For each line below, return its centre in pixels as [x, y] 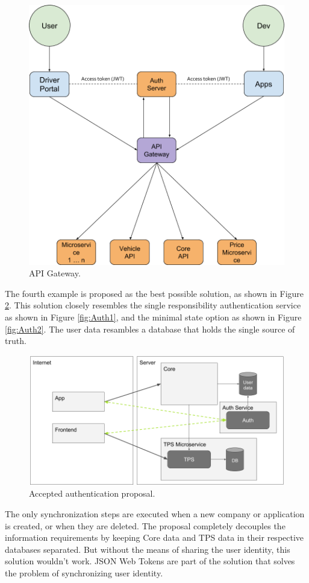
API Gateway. [55, 273]
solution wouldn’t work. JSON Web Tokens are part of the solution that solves [150, 561]
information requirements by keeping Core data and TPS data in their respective [154, 537]
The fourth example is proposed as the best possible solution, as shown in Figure [154, 293]
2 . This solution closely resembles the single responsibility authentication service [153, 305]
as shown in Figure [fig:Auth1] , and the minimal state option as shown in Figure [153, 317]
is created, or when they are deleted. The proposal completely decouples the [145, 525]
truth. [16, 341]
